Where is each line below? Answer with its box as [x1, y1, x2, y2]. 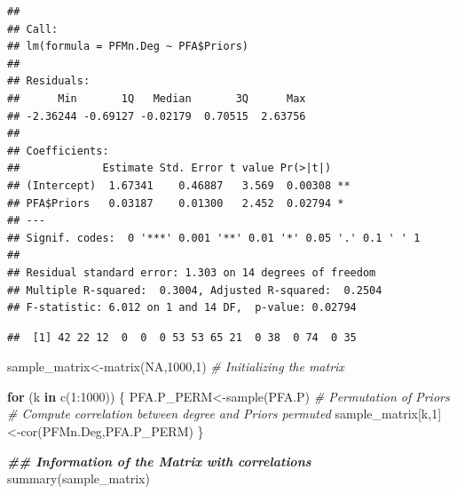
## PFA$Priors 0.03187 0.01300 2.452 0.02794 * [7, 196, 344, 210]
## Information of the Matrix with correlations [7, 451, 311, 470]
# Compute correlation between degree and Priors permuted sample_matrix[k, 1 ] [7, 404, 442, 423]
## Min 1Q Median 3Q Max [7, 92, 306, 105]
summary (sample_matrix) [7, 469, 150, 488]
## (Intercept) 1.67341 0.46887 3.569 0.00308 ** [7, 179, 351, 192]
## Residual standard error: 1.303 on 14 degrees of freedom [7, 266, 376, 279]
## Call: [7, 22, 59, 36]
